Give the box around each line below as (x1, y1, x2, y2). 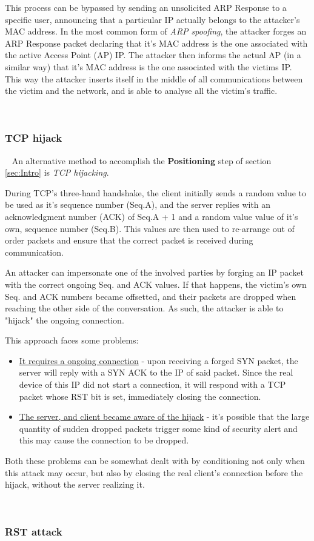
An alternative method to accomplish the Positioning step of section (12, 154, 272, 167)
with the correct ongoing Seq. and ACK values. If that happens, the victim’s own (5, 277, 307, 290)
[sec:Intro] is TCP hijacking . (5, 166, 109, 179)
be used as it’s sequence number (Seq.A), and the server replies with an (5, 198, 271, 211)
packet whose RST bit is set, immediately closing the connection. (19, 390, 261, 402)
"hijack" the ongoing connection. (5, 313, 124, 326)
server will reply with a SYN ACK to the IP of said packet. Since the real (19, 366, 293, 379)
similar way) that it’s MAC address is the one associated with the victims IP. (5, 60, 292, 73)
